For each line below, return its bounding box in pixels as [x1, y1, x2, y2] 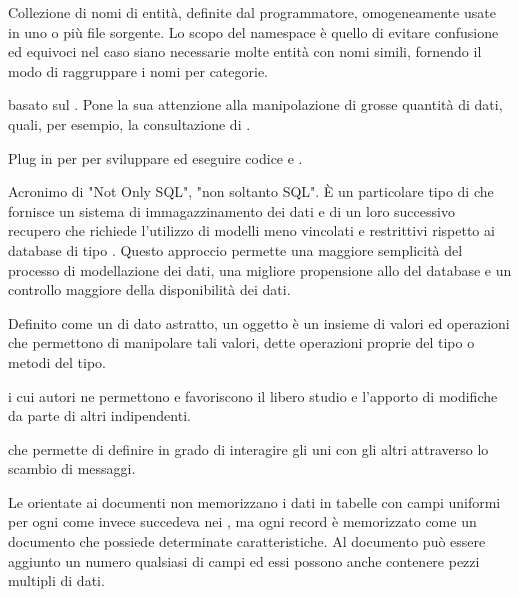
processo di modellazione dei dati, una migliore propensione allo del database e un [8, 259, 512, 280]
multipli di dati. [8, 570, 105, 591]
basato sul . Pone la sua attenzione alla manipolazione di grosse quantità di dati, [8, 94, 503, 115]
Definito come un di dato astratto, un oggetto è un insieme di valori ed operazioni [8, 312, 510, 333]
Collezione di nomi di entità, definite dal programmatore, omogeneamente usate [8, 2, 496, 22]
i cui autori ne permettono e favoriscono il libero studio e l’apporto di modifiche [8, 385, 498, 406]
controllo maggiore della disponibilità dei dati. [8, 279, 291, 300]
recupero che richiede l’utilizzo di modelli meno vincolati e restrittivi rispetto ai [8, 220, 495, 241]
